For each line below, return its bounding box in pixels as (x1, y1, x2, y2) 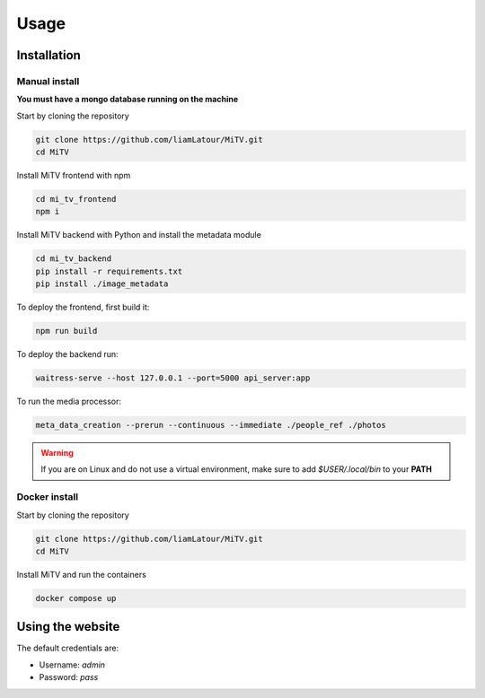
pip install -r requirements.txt (35, 266, 183, 276)
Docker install (16, 491, 79, 503)
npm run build (35, 326, 98, 336)
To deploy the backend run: (16, 349, 119, 360)
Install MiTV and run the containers (16, 569, 147, 580)
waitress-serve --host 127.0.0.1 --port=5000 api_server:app (35, 373, 311, 383)
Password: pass (39, 672, 99, 683)
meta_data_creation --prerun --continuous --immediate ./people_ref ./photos (35, 420, 386, 431)
